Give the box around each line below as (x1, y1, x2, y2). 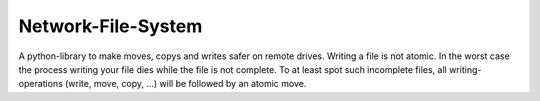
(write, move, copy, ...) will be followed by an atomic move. (65, 78, 307, 90)
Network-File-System (18, 15, 203, 37)
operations (18, 78, 64, 90)
